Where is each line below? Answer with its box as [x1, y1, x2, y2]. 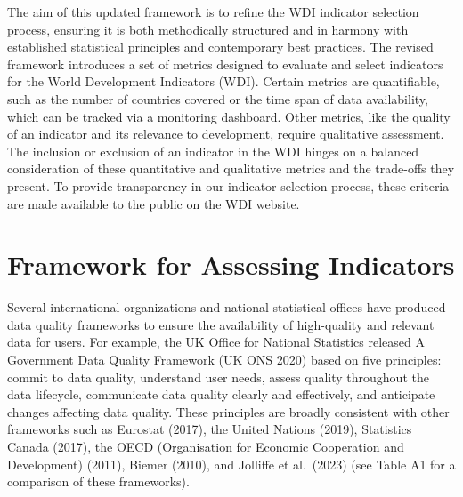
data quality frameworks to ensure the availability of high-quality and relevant [7, 315, 435, 333]
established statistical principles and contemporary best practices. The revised [7, 37, 434, 56]
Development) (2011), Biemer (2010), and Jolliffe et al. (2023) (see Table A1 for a [7, 454, 456, 473]
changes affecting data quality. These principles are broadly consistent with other [7, 402, 450, 421]
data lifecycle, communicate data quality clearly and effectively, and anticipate [7, 385, 435, 404]
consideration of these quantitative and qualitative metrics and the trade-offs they [7, 159, 455, 178]
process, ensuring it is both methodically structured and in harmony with [7, 20, 409, 38]
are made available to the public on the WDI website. [7, 194, 300, 212]
